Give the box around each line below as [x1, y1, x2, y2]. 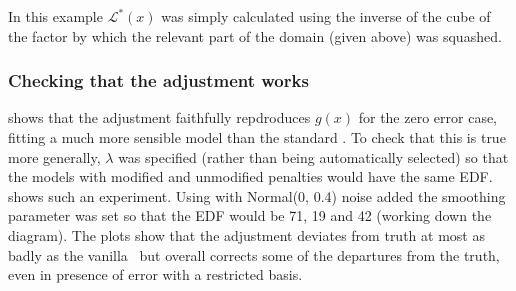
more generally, [8, 146, 101, 167]
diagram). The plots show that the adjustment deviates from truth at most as [8, 224, 485, 245]
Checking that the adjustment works [8, 68, 309, 93]
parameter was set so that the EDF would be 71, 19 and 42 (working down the [8, 205, 492, 226]
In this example [8, 6, 103, 26]
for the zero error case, [358, 107, 498, 128]
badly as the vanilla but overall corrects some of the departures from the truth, [8, 244, 500, 265]
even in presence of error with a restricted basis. [8, 264, 303, 285]
